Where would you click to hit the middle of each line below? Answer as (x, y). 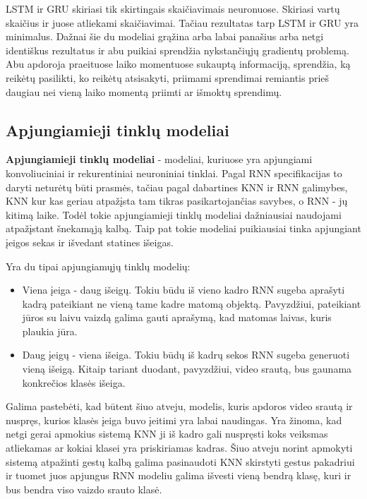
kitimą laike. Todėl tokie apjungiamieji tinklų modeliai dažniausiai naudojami (174, 214)
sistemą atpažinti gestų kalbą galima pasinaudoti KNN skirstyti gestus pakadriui (180, 461)
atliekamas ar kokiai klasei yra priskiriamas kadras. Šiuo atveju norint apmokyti (179, 448)
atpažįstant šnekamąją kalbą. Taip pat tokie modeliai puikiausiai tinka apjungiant (183, 228)
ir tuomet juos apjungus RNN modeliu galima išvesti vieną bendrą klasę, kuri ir (179, 475)
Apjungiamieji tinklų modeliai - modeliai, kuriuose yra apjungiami (159, 159)
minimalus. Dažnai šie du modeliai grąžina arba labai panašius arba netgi (165, 36)
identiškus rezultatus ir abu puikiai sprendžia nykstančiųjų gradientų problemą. (178, 50)
